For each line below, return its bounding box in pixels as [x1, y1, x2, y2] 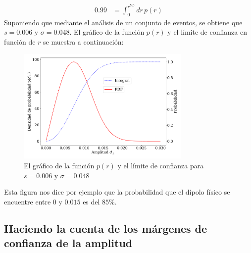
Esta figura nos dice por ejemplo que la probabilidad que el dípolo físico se [4, 187, 230, 197]
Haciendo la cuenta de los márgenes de [4, 220, 207, 236]
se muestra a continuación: [43, 37, 124, 47]
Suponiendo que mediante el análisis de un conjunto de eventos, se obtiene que [4, 17, 243, 27]
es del [83, 196, 100, 206]
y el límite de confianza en [167, 27, 247, 37]
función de [4, 37, 36, 47]
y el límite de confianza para [117, 160, 204, 171]
